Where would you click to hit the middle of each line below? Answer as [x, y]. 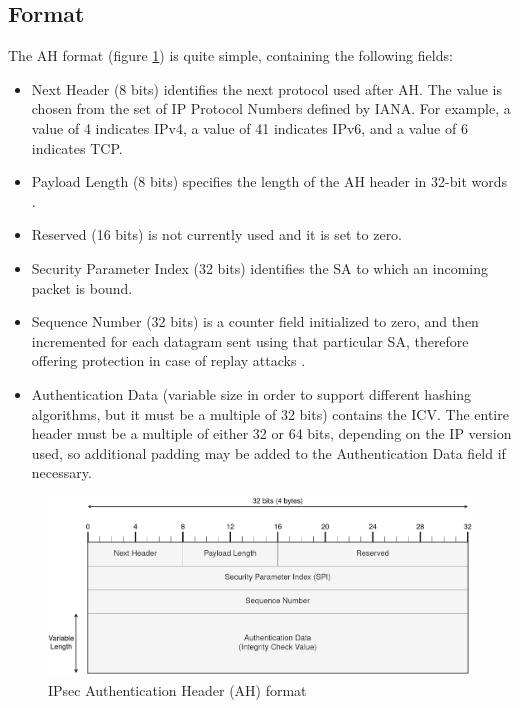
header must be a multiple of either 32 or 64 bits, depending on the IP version [271, 433]
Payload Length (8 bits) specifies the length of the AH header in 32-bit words [269, 181]
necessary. [61, 472]
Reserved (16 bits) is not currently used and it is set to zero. [217, 234]
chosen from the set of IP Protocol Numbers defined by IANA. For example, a [271, 108]
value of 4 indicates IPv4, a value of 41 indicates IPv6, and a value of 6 [249, 127]
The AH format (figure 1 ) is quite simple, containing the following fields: [230, 55]
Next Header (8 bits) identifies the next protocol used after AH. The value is [266, 88]
